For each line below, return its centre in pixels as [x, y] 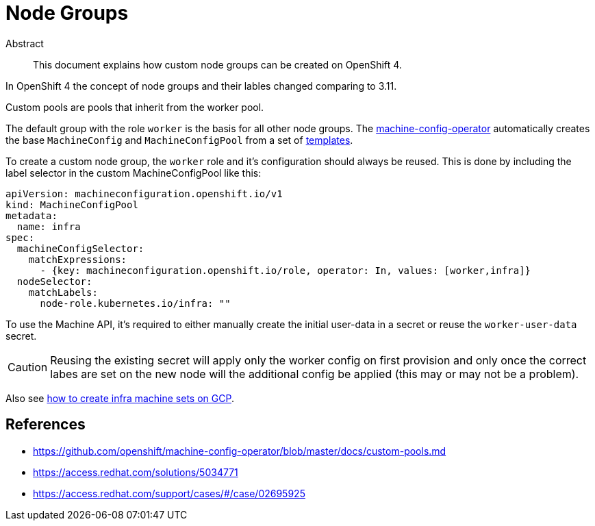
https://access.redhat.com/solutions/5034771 [136, 472]
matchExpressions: [78, 259]
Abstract [25, 43]
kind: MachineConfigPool [72, 204]
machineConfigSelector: [80, 248]
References [46, 425]
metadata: [31, 215]
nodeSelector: [54, 281]
